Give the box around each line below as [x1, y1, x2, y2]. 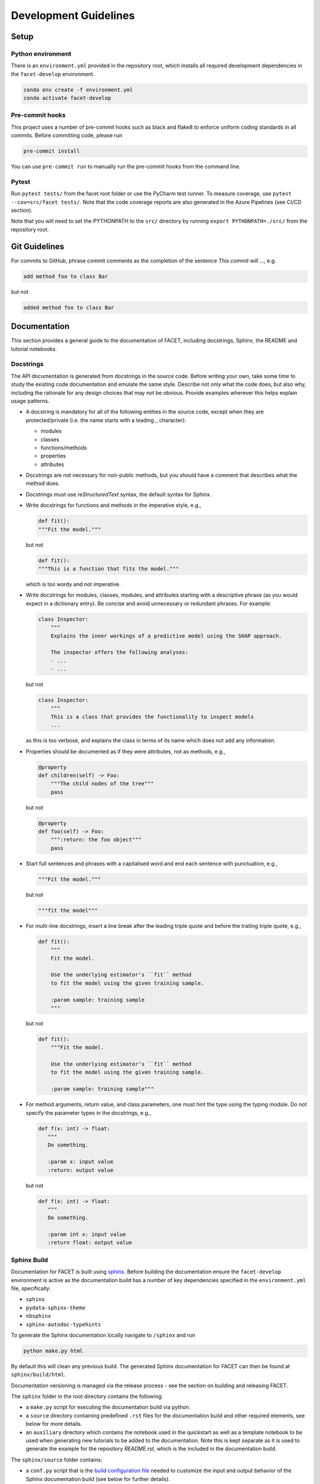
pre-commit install [23, 148, 80, 154]
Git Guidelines [11, 241, 65, 252]
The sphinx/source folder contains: [11, 1456, 103, 1463]
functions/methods [40, 444, 87, 451]
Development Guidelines [11, 9, 135, 22]
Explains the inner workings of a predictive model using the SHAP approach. [50, 632, 283, 639]
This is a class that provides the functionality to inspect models [50, 713, 254, 720]
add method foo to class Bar [23, 273, 108, 280]
